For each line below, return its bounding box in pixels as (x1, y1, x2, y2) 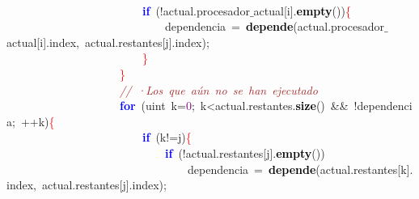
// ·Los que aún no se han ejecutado (120, 81, 318, 98)
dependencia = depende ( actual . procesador (164, 18, 384, 35)
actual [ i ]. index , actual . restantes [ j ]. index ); (6, 33, 209, 50)
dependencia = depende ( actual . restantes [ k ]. (187, 160, 413, 177)
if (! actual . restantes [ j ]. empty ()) (165, 144, 325, 161)
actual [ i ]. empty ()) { (253, 2, 351, 19)
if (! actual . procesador (142, 2, 250, 19)
